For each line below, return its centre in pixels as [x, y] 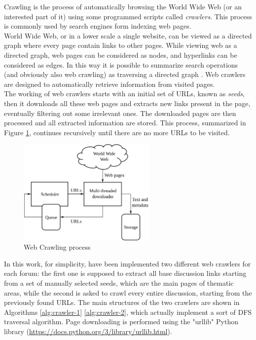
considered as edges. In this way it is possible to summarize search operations [121, 64]
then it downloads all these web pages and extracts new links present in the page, [127, 103]
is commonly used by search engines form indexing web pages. [98, 26]
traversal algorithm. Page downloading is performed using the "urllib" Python [121, 321]
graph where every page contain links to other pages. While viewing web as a [121, 45]
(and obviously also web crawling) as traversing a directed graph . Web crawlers [125, 74]
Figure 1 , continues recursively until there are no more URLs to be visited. [117, 132]
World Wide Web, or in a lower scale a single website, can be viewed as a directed [128, 35]
